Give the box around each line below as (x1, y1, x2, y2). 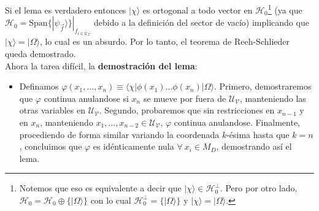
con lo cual (90, 193, 131, 206)
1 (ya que (267, 2, 302, 16)
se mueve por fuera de (143, 91, 226, 104)
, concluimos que (19, 140, 82, 153)
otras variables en (19, 104, 85, 117)
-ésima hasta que (226, 128, 290, 140)
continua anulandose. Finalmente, (174, 115, 300, 128)
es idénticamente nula (93, 140, 174, 153)
